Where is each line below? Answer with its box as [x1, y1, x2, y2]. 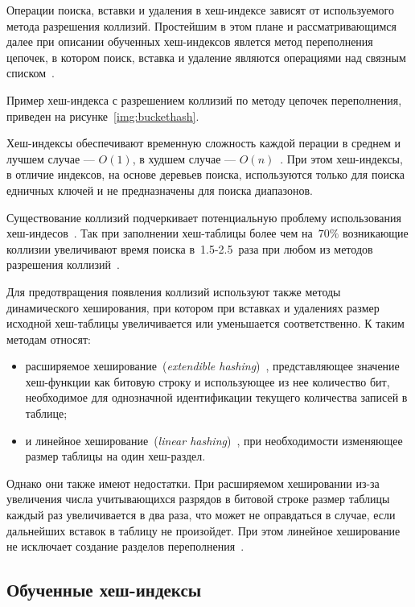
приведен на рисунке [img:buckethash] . [6, 107, 199, 124]
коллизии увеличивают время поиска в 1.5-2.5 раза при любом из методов [6, 240, 373, 257]
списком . [6, 64, 55, 81]
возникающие [343, 225, 409, 242]
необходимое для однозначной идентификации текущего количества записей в [25, 389, 408, 406]
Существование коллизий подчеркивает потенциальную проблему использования [6, 209, 401, 225]
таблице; [25, 405, 68, 422]
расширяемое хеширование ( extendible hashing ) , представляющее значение [25, 357, 400, 374]
